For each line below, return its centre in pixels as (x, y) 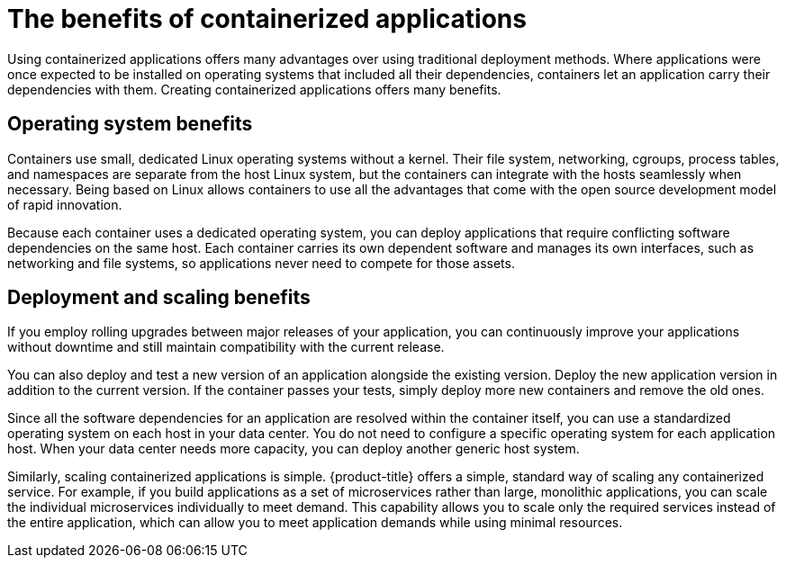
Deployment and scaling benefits (159, 298)
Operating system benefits (130, 124)
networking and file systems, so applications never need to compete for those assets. (261, 263)
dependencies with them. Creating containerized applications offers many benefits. (254, 89)
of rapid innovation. (65, 204)
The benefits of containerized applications (267, 19)
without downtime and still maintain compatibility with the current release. (226, 347)
